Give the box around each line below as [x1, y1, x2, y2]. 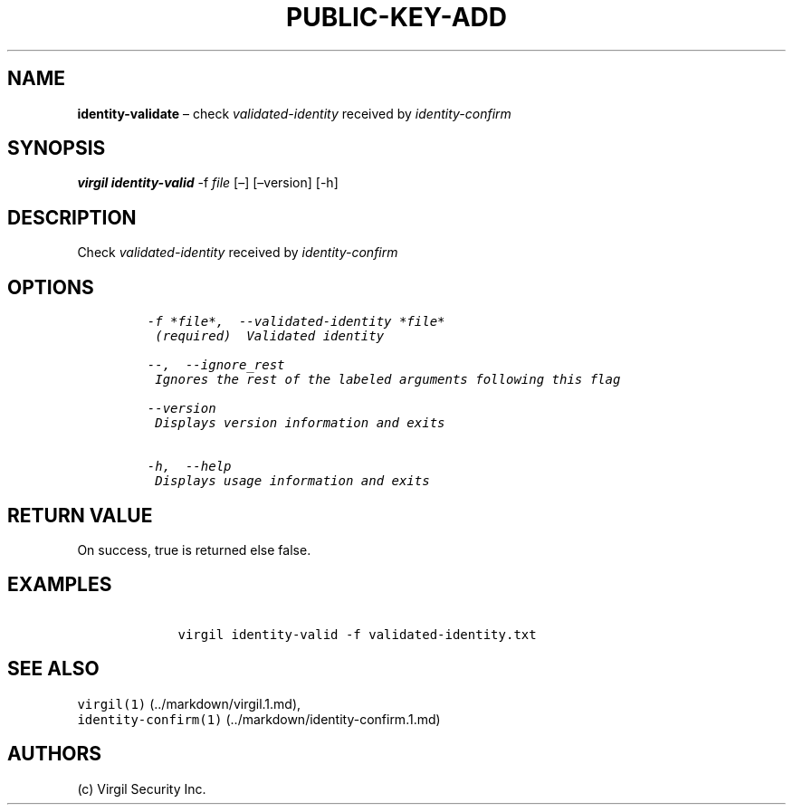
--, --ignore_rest [147, 358, 285, 373]
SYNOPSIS [7, 137, 106, 160]
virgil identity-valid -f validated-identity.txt [177, 626, 537, 642]
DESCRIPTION [7, 205, 137, 229]
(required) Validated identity [155, 329, 385, 344]
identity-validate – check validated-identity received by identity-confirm [77, 105, 511, 121]
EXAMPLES [7, 573, 112, 597]
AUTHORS [7, 742, 102, 766]
